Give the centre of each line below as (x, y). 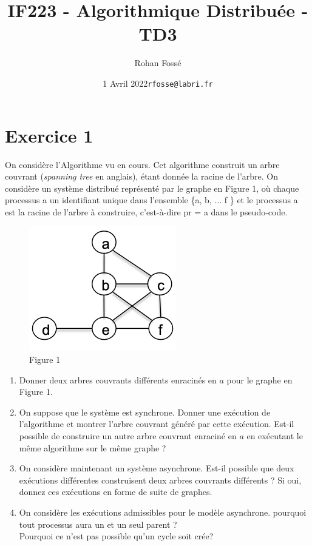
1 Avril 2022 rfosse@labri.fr (158, 83)
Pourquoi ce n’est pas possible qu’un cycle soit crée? (116, 536)
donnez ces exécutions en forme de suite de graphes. (116, 492)
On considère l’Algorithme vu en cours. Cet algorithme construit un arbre (142, 164)
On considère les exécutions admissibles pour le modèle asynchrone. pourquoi (163, 512)
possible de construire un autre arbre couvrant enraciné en (128, 436)
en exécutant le (275, 436)
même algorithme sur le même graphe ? (93, 447)
